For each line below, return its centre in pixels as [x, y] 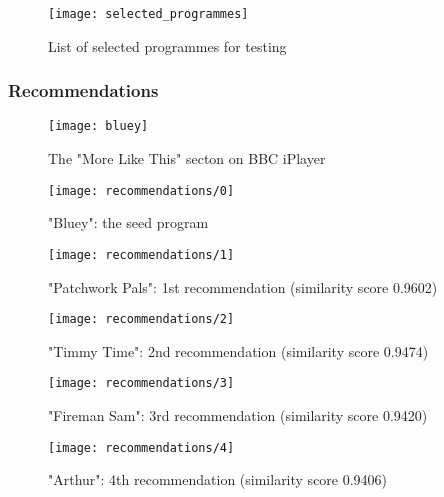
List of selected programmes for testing [167, 45]
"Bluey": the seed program [128, 222]
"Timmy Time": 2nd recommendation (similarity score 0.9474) [238, 350]
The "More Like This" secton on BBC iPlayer [187, 158]
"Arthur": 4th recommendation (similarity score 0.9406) [218, 479]
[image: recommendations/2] [141, 319]
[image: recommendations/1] [141, 254]
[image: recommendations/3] [141, 383]
